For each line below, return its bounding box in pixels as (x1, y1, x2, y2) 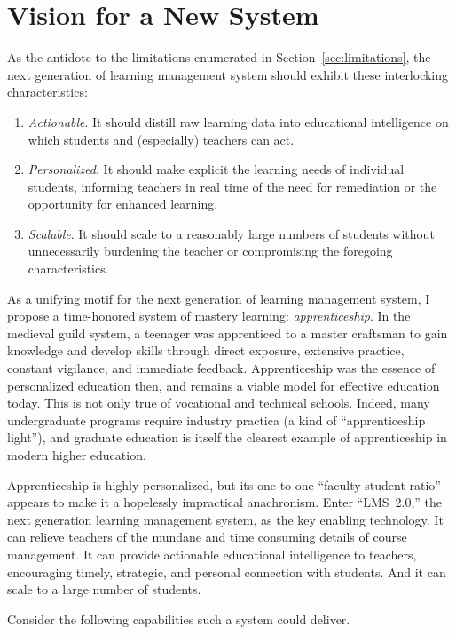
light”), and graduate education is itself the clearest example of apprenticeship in (7, 428, 447, 447)
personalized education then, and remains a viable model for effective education (7, 376, 440, 394)
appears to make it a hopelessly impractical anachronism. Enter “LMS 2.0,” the (7, 493, 443, 511)
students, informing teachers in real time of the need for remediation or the (28, 177, 437, 195)
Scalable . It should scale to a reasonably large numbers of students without (28, 224, 435, 242)
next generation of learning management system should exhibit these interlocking (7, 65, 449, 83)
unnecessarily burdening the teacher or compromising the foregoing (28, 242, 393, 260)
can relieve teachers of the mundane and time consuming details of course (7, 527, 407, 546)
